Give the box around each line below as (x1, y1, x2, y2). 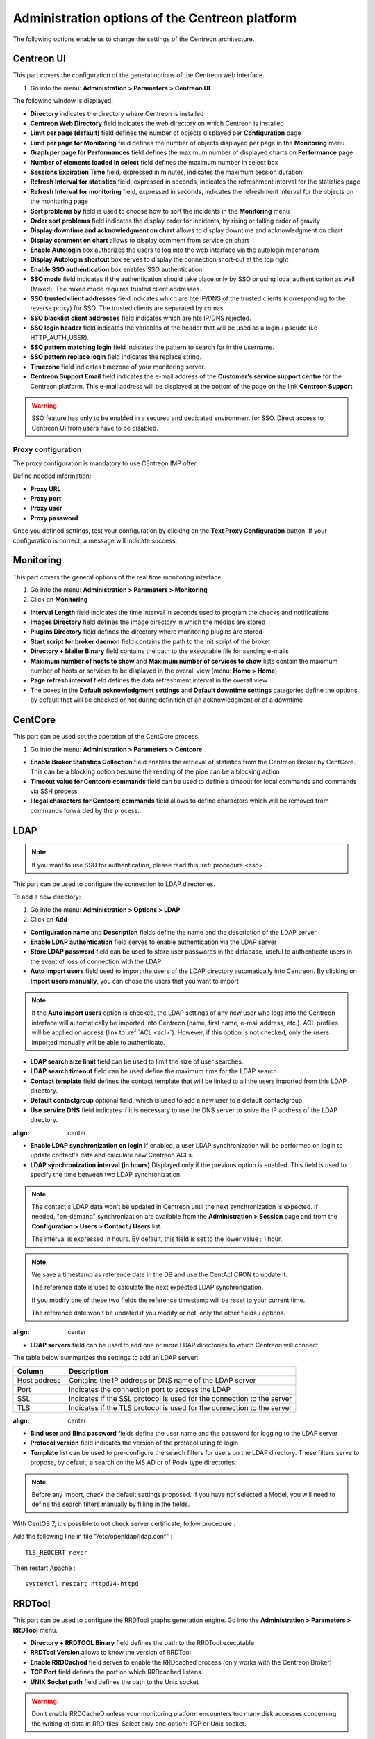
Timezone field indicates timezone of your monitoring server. (30, 362, 206, 371)
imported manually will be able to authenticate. (31, 1038, 166, 1046)
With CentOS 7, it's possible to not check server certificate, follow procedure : (12, 1519, 236, 1528)
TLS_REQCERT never (25, 1548, 88, 1556)
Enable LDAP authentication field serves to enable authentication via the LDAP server (30, 938, 277, 946)
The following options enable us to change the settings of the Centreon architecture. (12, 35, 255, 43)
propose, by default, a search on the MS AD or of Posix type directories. (30, 1458, 237, 1467)
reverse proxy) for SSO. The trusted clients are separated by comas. (30, 304, 226, 312)
